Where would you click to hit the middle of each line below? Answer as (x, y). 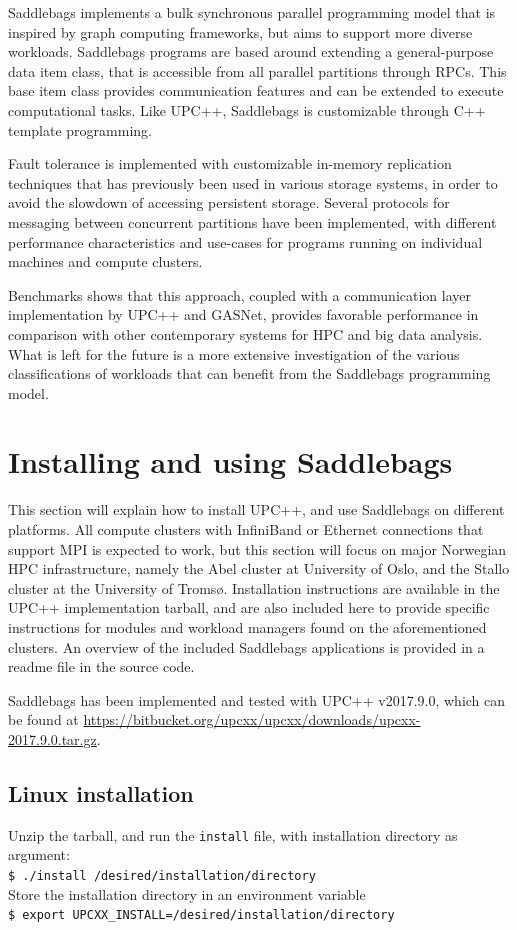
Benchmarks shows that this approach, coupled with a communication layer (239, 294)
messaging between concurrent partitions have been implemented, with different (252, 221)
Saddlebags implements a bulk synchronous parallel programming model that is (252, 12)
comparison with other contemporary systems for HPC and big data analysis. (245, 333)
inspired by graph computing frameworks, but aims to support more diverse (240, 31)
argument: (39, 854)
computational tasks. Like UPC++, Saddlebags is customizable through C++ (247, 109)
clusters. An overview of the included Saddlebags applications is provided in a (246, 646)
